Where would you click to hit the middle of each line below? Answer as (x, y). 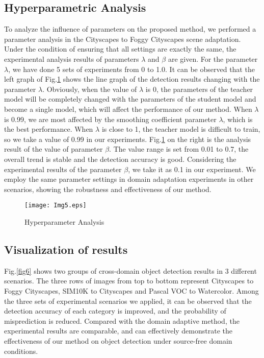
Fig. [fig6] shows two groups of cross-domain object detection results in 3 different (130, 270)
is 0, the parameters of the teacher (199, 89)
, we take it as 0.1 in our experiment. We (192, 169)
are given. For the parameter (213, 58)
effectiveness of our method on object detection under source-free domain (118, 340)
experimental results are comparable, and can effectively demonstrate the (118, 331)
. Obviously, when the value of (90, 89)
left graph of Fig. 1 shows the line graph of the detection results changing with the (132, 79)
